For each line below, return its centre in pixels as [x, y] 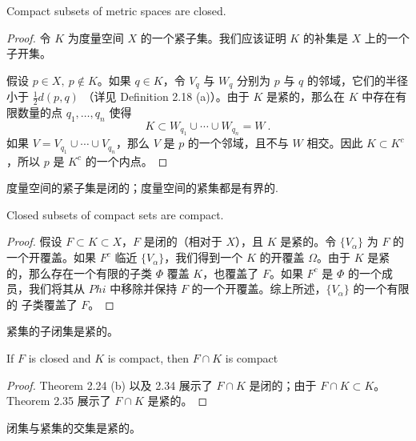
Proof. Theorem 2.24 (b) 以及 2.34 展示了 [110, 385]
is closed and [60, 358]
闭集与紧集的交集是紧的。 [74, 427]
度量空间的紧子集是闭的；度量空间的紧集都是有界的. [142, 188]
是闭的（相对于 [183, 241]
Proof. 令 [29, 37]
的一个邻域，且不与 [238, 143]
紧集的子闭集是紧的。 [62, 331]
